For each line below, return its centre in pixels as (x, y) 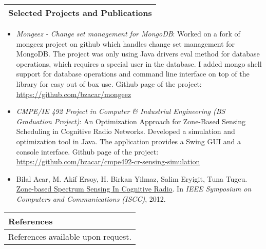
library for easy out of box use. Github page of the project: (109, 83)
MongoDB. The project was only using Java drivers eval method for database (138, 54)
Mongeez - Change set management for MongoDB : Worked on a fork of (128, 33)
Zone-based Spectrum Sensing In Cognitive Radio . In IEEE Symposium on (134, 189)
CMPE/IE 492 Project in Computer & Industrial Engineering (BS (121, 111)
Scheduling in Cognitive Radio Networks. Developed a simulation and (126, 131)
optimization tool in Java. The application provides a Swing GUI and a (128, 141)
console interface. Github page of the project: (87, 151)
